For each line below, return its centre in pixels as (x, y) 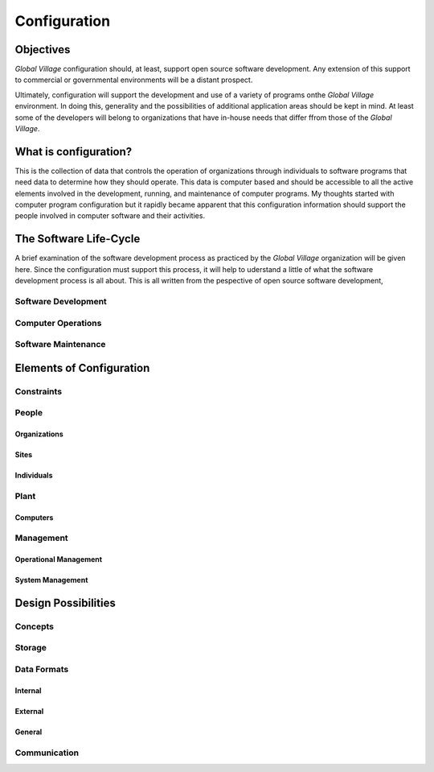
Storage (31, 648)
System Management (51, 580)
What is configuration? (74, 152)
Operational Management (59, 559)
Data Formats (42, 670)
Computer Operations (58, 323)
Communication (47, 753)
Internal (28, 690)
